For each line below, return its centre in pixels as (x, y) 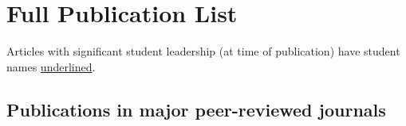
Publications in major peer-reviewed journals (196, 109)
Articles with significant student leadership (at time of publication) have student (203, 51)
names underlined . (51, 66)
